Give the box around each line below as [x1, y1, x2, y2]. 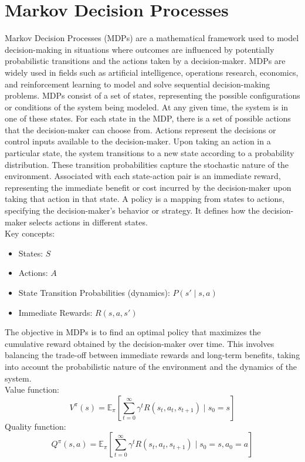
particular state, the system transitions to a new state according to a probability [5, 147, 294, 159]
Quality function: [5, 420, 66, 432]
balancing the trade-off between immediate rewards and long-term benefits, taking [5, 349, 300, 361]
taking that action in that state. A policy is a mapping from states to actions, [5, 193, 284, 205]
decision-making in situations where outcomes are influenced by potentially [5, 43, 274, 55]
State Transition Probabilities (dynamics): [18, 286, 170, 298]
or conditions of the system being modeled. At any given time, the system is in [5, 100, 289, 113]
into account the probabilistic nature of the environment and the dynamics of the [5, 360, 297, 372]
